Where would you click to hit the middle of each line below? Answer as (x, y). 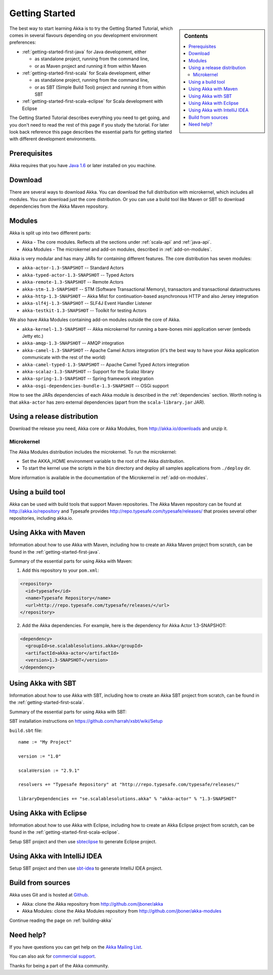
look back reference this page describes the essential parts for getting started (90, 132)
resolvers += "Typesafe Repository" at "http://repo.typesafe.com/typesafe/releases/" (129, 785)
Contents (196, 36)
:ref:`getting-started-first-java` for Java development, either (84, 52)
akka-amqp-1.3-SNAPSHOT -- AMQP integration (73, 343)
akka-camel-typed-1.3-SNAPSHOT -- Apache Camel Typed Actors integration (106, 364)
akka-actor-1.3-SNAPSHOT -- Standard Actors (73, 268)
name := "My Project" (45, 742)
